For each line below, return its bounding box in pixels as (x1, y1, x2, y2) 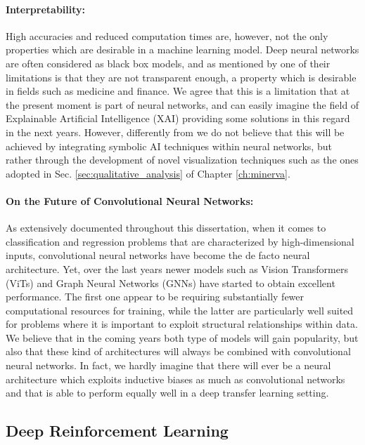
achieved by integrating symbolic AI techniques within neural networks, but (6, 138, 332, 153)
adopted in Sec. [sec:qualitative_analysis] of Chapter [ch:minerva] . (6, 166, 290, 180)
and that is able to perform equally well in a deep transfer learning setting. (6, 385, 329, 400)
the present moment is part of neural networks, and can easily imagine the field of (6, 97, 359, 112)
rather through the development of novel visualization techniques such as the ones (6, 152, 359, 167)
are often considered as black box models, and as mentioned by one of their (6, 55, 331, 70)
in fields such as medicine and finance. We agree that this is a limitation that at (6, 84, 350, 98)
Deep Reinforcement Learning (6, 420, 229, 441)
